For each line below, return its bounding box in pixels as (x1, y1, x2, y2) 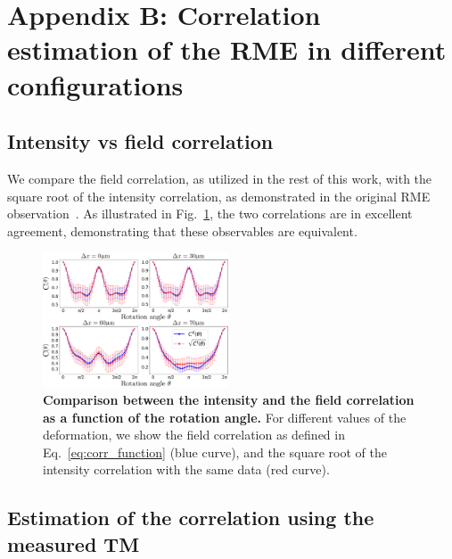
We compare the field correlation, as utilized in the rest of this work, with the (7, 169, 432, 187)
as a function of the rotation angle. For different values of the (43, 407, 407, 426)
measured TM (7, 530, 140, 557)
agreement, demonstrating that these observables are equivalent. (7, 221, 357, 240)
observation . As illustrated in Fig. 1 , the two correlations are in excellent (7, 204, 413, 223)
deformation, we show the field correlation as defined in (43, 425, 345, 444)
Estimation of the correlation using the (7, 504, 374, 531)
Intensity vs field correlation (7, 127, 274, 155)
